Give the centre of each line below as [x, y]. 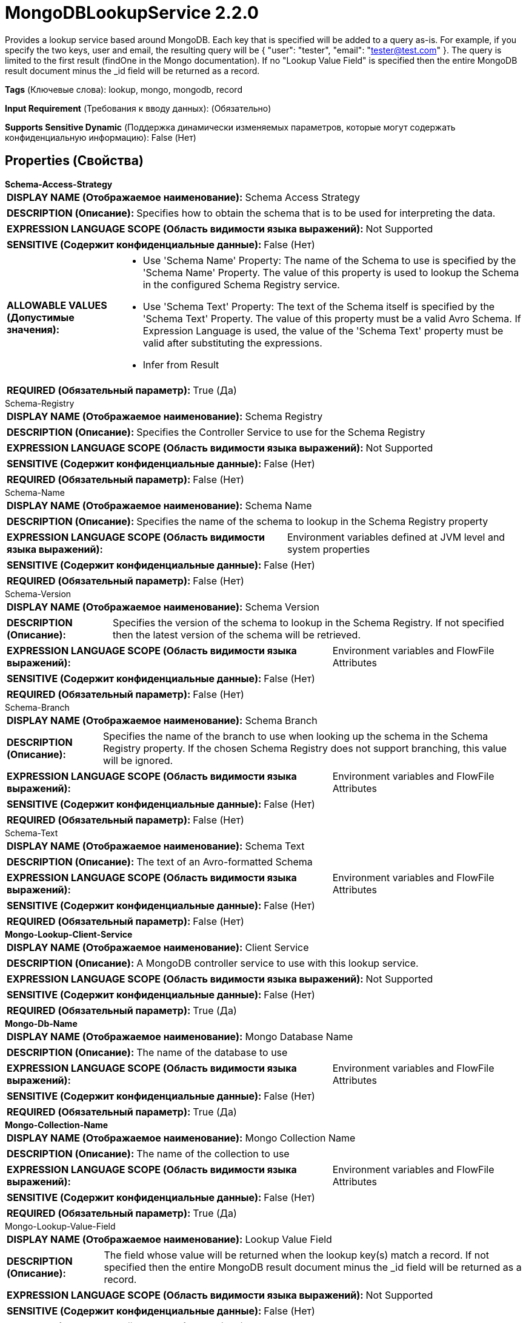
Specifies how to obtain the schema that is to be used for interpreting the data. [316, 213]
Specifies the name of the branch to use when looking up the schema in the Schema [296, 736]
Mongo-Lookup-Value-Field [60, 1226]
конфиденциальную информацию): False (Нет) [101, 137]
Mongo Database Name [299, 1036]
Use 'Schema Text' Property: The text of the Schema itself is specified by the [319, 306]
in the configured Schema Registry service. [241, 284]
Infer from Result [181, 364]
